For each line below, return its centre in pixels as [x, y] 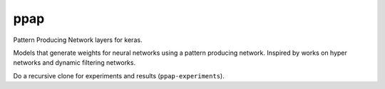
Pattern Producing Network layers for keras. [78, 40]
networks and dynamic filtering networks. [74, 63]
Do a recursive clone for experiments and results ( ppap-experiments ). [119, 75]
